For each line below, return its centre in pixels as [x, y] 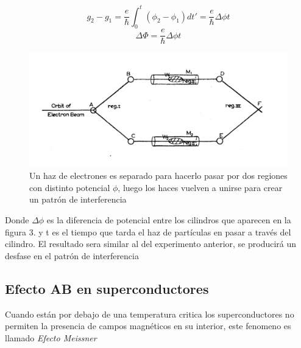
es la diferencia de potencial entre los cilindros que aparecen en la [169, 219]
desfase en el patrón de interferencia [72, 255]
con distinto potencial [70, 187]
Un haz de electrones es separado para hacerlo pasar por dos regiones [158, 176]
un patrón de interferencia [78, 199]
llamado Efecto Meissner [51, 337]
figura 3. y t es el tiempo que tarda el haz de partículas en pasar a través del [148, 231]
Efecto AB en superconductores [107, 288]
